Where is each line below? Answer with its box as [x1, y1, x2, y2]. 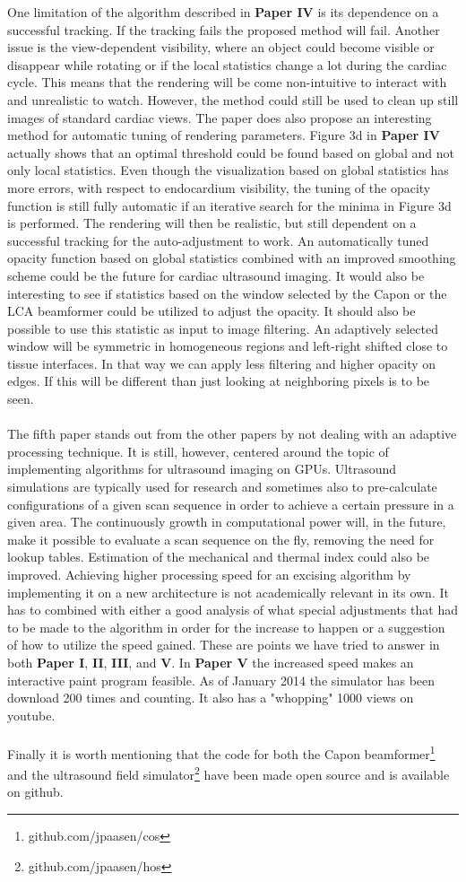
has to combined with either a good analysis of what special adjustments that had [7, 600, 458, 619]
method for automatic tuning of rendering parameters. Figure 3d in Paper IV [7, 126, 440, 144]
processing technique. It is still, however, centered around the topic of [7, 441, 389, 460]
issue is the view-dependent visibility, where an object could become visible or [7, 38, 435, 57]
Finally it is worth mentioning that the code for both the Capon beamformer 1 [7, 741, 436, 763]
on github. [7, 782, 64, 801]
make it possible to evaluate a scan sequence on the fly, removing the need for [7, 529, 435, 548]
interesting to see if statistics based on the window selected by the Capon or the [7, 284, 447, 302]
